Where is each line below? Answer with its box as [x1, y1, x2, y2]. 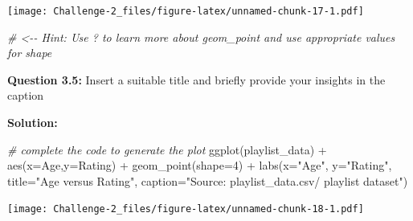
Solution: [7, 114, 58, 131]
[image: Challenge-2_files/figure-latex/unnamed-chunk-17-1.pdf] [7, 6, 364, 17]
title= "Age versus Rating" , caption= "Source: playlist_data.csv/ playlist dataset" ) [7, 172, 408, 189]
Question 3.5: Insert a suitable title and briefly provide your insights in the [7, 71, 386, 88]
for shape [7, 44, 52, 61]
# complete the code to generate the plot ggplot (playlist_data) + [7, 141, 327, 158]
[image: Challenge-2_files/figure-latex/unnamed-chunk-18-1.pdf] [7, 203, 364, 215]
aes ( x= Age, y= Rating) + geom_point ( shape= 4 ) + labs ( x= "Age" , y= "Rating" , [7, 157, 392, 174]
